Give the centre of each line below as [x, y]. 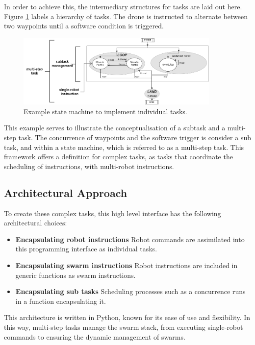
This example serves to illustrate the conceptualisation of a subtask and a [115, 128]
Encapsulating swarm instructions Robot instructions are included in [127, 265]
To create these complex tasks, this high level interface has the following [113, 213]
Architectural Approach [66, 192]
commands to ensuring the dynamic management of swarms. [95, 336]
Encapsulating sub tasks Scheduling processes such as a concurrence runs [130, 291]
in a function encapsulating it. [61, 301]
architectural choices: [36, 223]
